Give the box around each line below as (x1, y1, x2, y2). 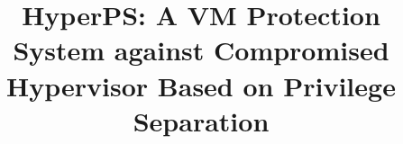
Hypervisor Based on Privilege (6, 67, 396, 103)
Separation (133, 102, 270, 139)
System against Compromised (13, 31, 389, 68)
